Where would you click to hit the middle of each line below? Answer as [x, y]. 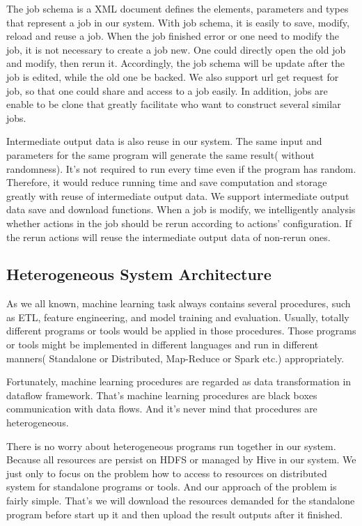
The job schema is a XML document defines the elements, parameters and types [178, 8]
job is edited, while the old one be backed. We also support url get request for [173, 76]
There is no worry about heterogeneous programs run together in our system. [171, 446]
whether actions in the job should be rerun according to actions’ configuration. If [179, 223]
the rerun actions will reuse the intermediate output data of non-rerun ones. [168, 237]
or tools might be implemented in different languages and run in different [163, 345]
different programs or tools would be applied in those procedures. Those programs [181, 331]
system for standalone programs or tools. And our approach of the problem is [172, 487]
